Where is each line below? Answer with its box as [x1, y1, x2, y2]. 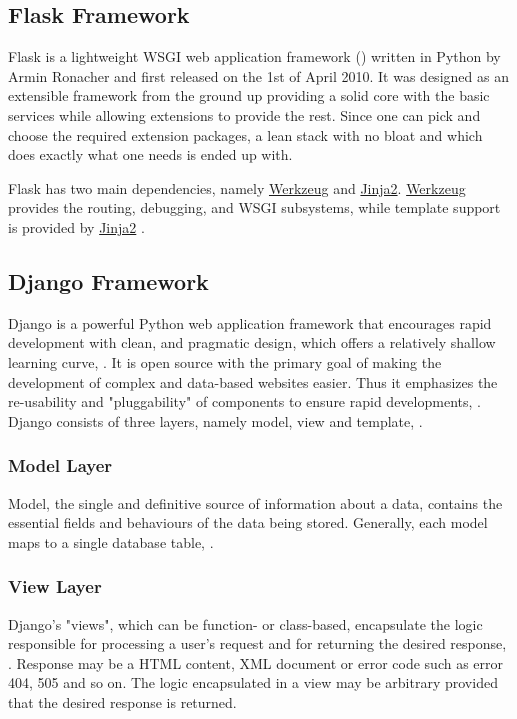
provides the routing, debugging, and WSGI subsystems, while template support [8, 197, 501, 218]
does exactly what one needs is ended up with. [8, 144, 293, 165]
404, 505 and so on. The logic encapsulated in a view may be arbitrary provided [8, 672, 498, 693]
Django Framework [8, 265, 209, 296]
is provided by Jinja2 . [8, 216, 145, 237]
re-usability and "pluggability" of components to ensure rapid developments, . [8, 391, 481, 412]
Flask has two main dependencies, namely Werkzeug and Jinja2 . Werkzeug [8, 177, 466, 198]
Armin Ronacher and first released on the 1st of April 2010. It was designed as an [8, 65, 509, 86]
